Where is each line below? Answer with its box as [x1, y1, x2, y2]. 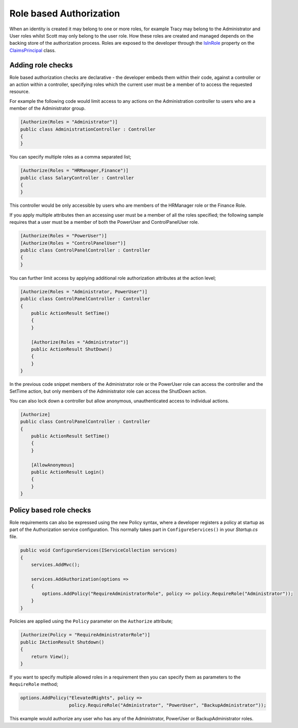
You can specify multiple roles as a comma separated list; [9, 154, 132, 160]
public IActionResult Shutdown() [20, 639, 105, 645]
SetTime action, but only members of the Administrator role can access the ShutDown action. [9, 388, 207, 395]
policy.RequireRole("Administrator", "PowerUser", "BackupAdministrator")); [69, 702, 267, 708]
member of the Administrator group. [9, 105, 86, 112]
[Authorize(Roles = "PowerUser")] [20, 233, 107, 239]
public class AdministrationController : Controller [20, 126, 156, 132]
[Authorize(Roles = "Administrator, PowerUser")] [20, 289, 148, 294]
